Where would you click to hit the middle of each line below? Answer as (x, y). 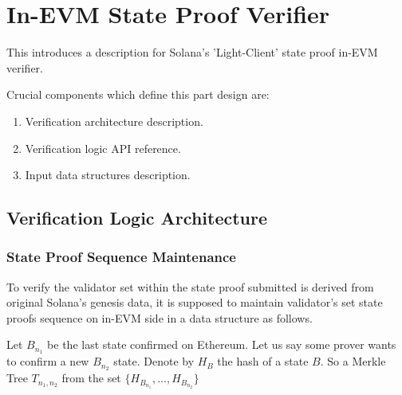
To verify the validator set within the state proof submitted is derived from (190, 286)
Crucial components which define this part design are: (138, 94)
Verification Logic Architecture (137, 218)
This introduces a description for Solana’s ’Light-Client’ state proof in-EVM (192, 52)
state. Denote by (154, 361)
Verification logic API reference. (103, 148)
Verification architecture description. (114, 121)
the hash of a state (263, 361)
